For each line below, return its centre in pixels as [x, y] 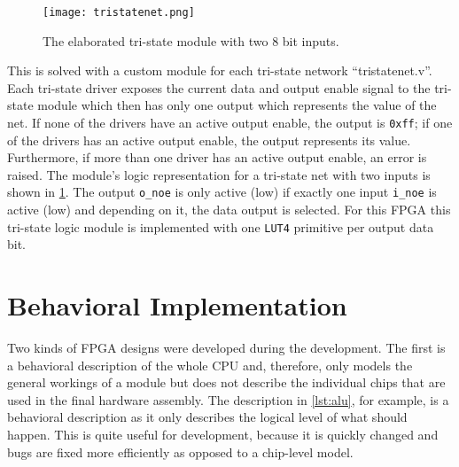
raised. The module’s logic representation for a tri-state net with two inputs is [219, 174]
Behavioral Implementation [177, 305]
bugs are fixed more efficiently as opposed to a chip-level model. [180, 451]
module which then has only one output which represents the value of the [237, 105]
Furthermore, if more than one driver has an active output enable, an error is [217, 157]
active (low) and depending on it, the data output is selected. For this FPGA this [229, 210]
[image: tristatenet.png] [119, 12]
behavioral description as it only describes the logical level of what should [207, 417]
